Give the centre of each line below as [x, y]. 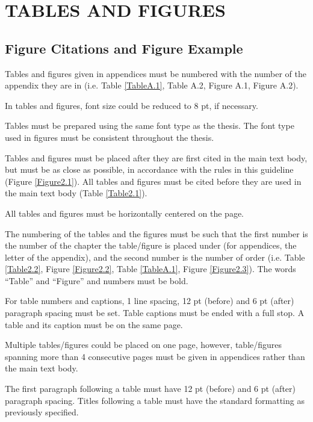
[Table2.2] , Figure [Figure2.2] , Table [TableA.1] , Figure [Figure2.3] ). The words [150, 269]
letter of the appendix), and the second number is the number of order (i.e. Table [155, 257]
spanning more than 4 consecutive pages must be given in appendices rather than [155, 356]
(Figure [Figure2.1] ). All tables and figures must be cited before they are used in [153, 181]
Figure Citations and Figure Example [124, 48]
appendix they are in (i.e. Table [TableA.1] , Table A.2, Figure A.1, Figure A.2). [152, 85]
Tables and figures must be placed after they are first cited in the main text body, [156, 157]
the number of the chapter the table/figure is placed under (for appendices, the [151, 245]
